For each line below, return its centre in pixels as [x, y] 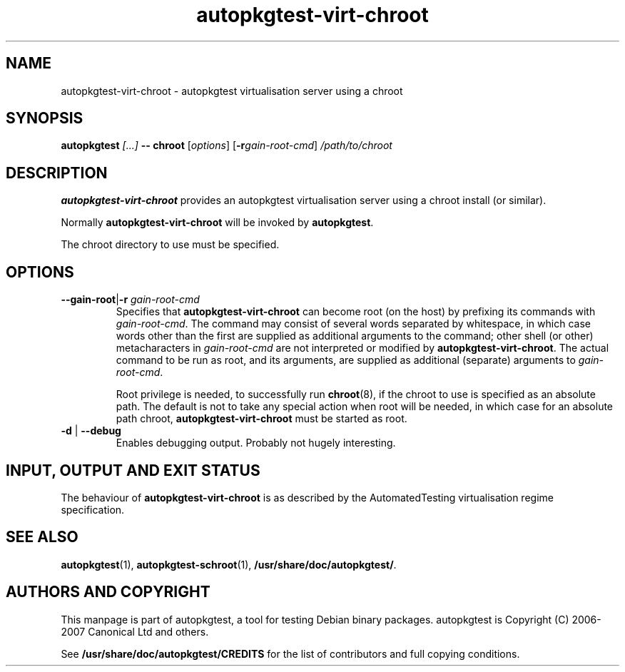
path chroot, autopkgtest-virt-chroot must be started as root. [261, 419]
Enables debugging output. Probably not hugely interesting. [256, 443]
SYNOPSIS [45, 118]
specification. [93, 509]
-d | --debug [91, 431]
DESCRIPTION [57, 173]
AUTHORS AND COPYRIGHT [108, 592]
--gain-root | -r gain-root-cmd [130, 300]
